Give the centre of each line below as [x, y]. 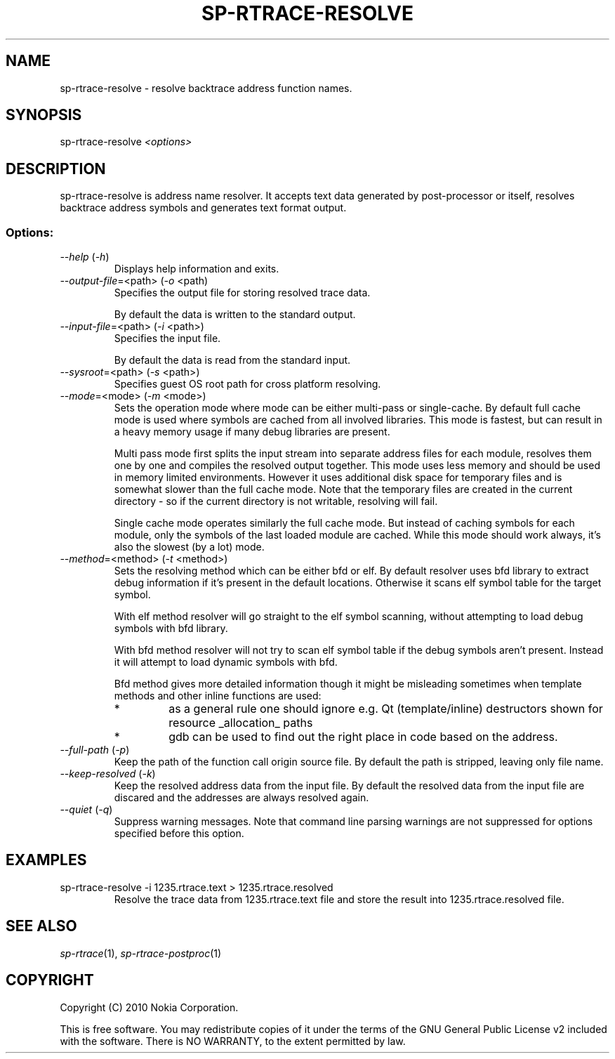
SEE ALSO [41, 926]
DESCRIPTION [56, 169]
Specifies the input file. [167, 338]
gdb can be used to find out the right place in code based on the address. [363, 737]
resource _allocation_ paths [241, 723]
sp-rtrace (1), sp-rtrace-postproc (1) [141, 953]
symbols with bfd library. [171, 629]
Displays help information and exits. [197, 269]
